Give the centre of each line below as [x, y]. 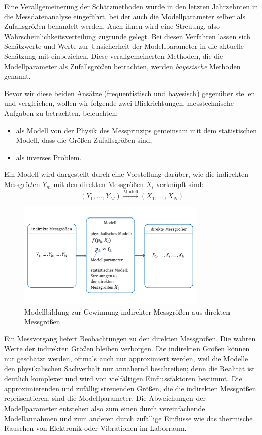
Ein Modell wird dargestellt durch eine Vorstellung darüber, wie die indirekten [126, 174]
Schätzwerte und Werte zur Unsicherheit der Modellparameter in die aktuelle [124, 46]
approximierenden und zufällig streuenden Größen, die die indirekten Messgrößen [130, 388]
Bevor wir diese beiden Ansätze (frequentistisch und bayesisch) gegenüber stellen [130, 93]
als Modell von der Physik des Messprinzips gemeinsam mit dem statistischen [137, 130]
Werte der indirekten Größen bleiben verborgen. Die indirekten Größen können [127, 348]
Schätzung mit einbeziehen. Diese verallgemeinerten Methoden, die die [114, 56]
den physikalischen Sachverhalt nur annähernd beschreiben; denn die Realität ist [129, 368]
